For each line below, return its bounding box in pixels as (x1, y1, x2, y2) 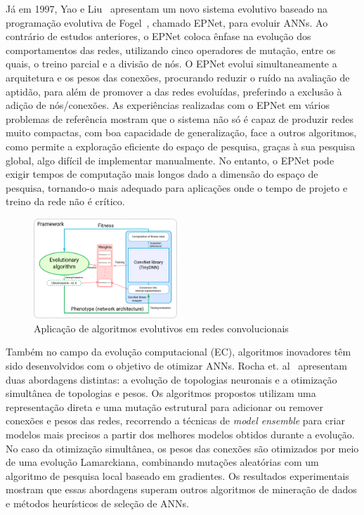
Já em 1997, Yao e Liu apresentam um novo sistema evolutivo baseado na (6, 1, 328, 15)
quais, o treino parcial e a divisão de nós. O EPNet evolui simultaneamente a (6, 56, 337, 71)
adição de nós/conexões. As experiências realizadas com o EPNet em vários (6, 98, 330, 112)
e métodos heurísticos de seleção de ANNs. (6, 495, 189, 510)
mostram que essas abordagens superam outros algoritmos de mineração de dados (6, 482, 357, 497)
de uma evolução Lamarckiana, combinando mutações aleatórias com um (6, 455, 319, 469)
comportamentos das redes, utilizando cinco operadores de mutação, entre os (6, 42, 336, 57)
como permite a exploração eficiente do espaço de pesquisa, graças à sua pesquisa (6, 138, 356, 153)
